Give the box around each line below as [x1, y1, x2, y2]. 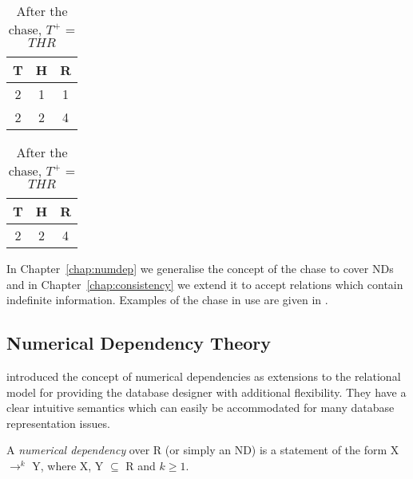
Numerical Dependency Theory [6, 331, 272, 355]
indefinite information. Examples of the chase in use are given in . [6, 291, 328, 308]
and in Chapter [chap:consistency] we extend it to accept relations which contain [6, 275, 403, 292]
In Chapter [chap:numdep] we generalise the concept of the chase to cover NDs [6, 260, 394, 276]
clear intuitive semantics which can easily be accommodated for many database [6, 399, 395, 416]
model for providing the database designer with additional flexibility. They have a [6, 383, 407, 400]
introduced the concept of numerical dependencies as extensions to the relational [6, 367, 401, 384]
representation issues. [6, 414, 110, 431]
